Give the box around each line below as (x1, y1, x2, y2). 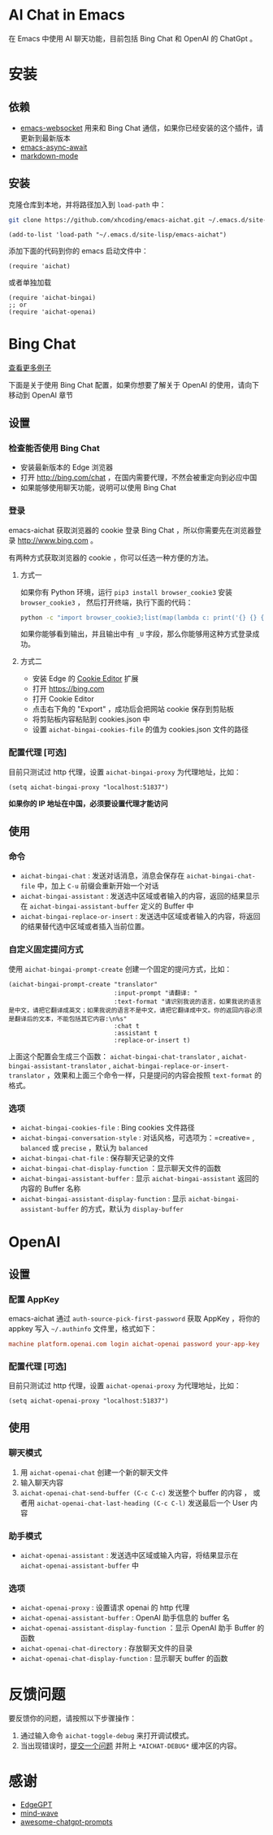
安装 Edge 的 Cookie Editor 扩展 (32, 674, 139, 683)
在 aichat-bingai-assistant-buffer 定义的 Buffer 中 (19, 901, 194, 911)
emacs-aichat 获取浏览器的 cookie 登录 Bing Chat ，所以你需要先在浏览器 (8, 525, 255, 535)
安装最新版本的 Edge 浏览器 (19, 462, 114, 472)
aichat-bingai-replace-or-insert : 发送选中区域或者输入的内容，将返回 (19, 912, 261, 922)
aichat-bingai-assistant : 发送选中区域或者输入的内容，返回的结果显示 (19, 891, 260, 901)
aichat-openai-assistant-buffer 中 (19, 1560, 140, 1570)
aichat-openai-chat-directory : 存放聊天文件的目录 (19, 1643, 193, 1653)
